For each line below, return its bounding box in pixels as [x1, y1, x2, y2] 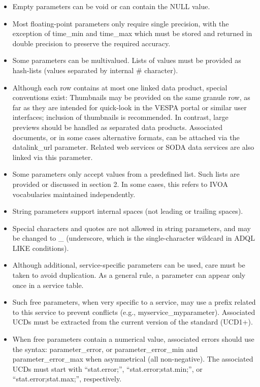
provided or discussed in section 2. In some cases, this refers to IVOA [12, 178, 229, 189]
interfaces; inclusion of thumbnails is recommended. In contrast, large [12, 112, 229, 122]
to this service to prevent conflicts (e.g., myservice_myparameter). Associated [12, 306, 255, 317]
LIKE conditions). [12, 242, 69, 253]
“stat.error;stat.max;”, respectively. [12, 373, 122, 384]
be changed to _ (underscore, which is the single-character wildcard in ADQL [12, 233, 255, 243]
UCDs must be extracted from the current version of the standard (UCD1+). [12, 316, 253, 327]
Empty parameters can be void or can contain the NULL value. [12, 1, 210, 11]
